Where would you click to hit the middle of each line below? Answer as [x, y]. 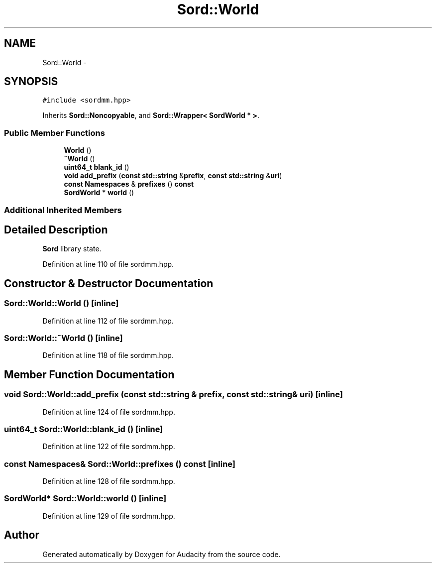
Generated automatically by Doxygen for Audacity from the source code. [162, 554]
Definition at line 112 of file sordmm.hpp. [108, 321]
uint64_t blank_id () [97, 167]
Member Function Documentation [89, 374]
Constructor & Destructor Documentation [109, 283]
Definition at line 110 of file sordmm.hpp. [108, 264]
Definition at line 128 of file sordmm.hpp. [109, 481]
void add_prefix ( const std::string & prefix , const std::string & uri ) [173, 176]
